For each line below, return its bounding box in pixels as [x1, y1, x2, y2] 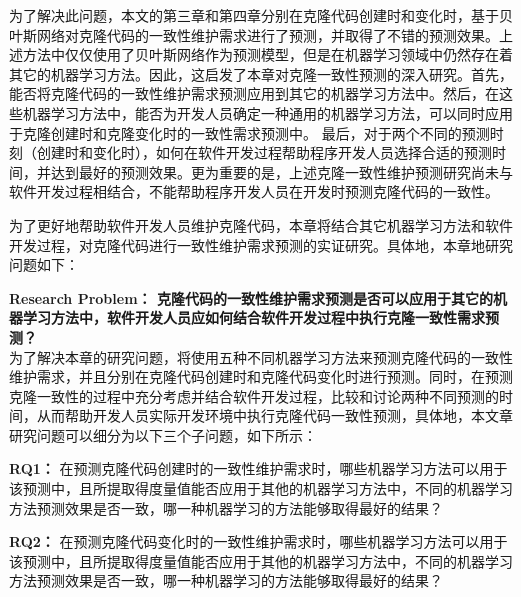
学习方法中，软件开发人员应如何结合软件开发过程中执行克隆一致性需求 [22, 307, 485, 328]
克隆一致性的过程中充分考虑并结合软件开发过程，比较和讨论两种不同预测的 [9, 385, 499, 406]
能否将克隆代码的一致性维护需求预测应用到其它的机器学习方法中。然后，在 [9, 83, 499, 104]
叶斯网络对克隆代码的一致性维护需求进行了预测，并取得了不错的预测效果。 [9, 24, 499, 45]
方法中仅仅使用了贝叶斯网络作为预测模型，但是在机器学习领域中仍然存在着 [22, 44, 513, 65]
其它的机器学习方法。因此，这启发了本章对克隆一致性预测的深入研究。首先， [9, 63, 513, 84]
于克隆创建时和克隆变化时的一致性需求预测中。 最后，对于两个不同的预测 [9, 122, 490, 143]
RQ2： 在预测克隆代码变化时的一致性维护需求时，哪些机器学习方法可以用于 [9, 531, 508, 552]
